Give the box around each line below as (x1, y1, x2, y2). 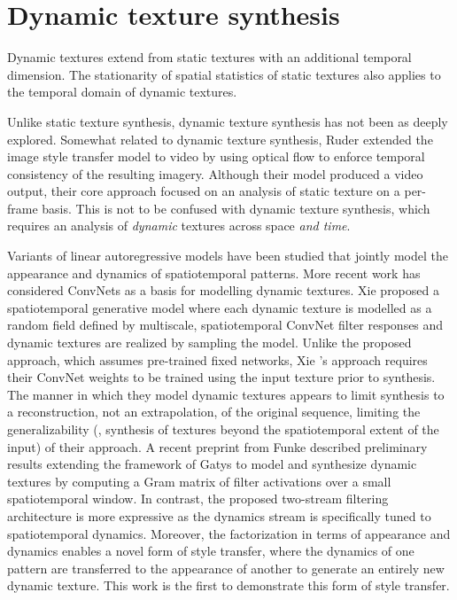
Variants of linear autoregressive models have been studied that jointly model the (7, 246, 448, 265)
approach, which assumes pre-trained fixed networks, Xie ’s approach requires (7, 350, 428, 369)
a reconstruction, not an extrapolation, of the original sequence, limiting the (7, 402, 421, 421)
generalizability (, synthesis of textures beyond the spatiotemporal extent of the (7, 420, 439, 438)
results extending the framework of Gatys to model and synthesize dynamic (7, 455, 417, 473)
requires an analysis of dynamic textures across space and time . (7, 216, 351, 235)
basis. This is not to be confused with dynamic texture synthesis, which (42, 199, 430, 217)
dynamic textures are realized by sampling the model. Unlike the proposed (7, 333, 412, 352)
